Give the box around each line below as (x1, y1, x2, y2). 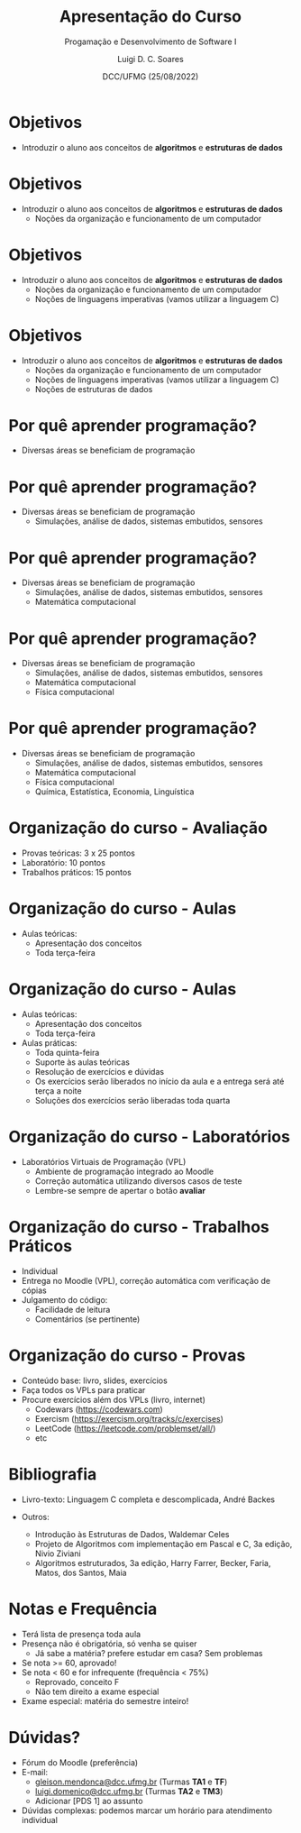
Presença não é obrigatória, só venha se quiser (21, 1638, 197, 1649)
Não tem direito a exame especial (34, 1686, 160, 1697)
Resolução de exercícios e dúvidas (34, 1067, 164, 1077)
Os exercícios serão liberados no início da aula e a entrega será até (34, 1076, 285, 1086)
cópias (21, 1285, 47, 1296)
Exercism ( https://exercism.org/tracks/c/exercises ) (34, 1413, 224, 1424)
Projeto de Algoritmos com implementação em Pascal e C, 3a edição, (34, 1538, 293, 1549)
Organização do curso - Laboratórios (8, 1127, 290, 1147)
